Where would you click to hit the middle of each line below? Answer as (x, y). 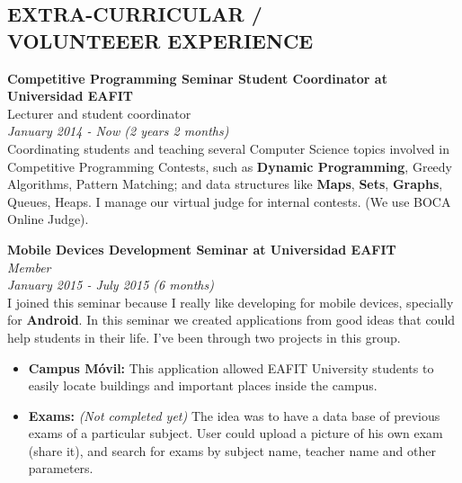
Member (29, 267)
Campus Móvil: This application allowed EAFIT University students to (231, 367)
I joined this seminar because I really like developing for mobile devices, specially (231, 302)
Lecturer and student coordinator (99, 113)
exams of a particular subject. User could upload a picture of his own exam (235, 433)
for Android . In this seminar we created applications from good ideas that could (231, 320)
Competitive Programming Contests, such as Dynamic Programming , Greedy (230, 166)
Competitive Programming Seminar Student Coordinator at (197, 78)
